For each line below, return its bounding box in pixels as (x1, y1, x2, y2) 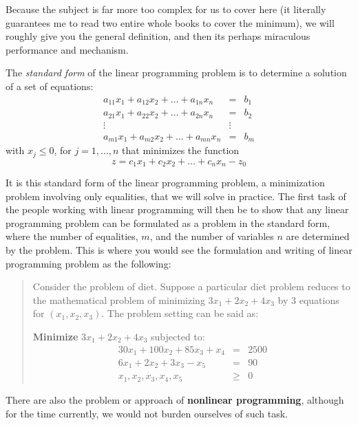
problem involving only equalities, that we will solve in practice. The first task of (6, 188, 346, 203)
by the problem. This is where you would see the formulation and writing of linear (6, 242, 352, 257)
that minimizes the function (122, 143, 240, 157)
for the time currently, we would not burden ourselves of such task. (6, 406, 288, 420)
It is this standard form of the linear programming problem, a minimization (6, 175, 325, 189)
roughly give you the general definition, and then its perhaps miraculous (6, 29, 310, 43)
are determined (286, 229, 350, 243)
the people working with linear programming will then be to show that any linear (6, 202, 349, 217)
